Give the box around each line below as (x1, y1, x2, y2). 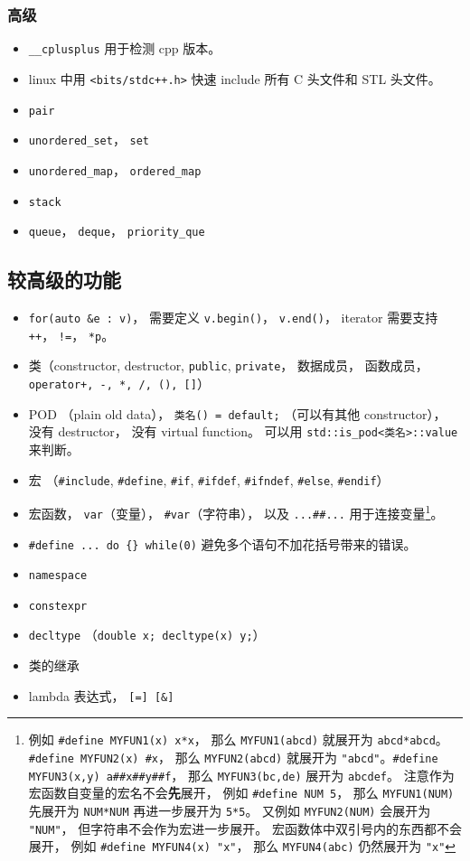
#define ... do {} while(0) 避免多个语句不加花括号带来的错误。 (28, 534, 417, 553)
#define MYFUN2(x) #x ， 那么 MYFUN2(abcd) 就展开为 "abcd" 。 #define (28, 748, 438, 767)
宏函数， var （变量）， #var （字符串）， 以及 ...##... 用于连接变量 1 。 (28, 501, 444, 522)
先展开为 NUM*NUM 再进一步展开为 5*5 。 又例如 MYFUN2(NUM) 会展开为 (28, 801, 431, 820)
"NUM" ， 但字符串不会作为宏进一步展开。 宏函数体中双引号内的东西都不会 (28, 819, 462, 838)
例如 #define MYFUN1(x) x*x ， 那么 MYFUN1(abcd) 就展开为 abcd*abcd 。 (28, 730, 448, 749)
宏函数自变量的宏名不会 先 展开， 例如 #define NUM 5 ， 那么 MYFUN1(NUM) (28, 783, 455, 802)
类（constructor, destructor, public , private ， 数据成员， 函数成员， (28, 356, 428, 375)
